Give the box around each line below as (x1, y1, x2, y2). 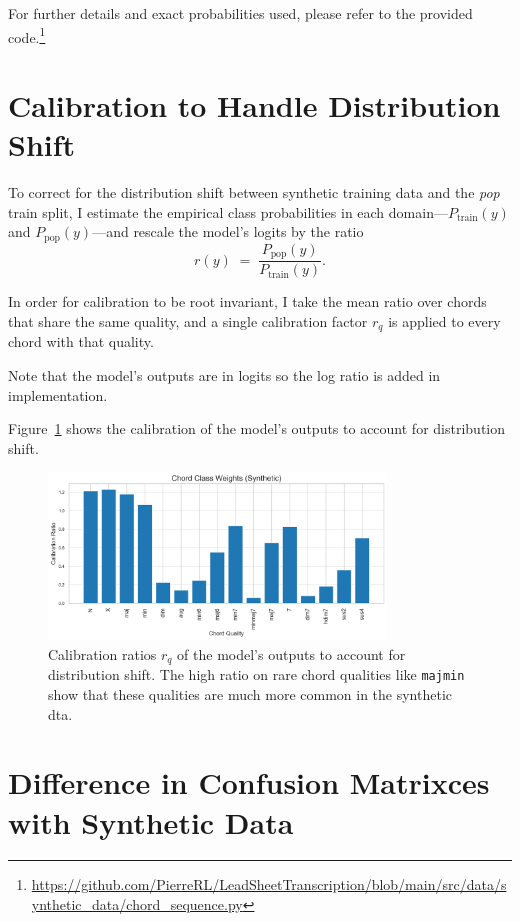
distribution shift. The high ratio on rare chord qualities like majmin (48, 664, 465, 685)
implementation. (8, 384, 108, 405)
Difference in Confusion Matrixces (8, 762, 490, 803)
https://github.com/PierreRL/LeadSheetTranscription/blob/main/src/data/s (31, 874, 507, 895)
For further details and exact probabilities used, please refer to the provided (8, 3, 473, 23)
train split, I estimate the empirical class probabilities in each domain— (8, 201, 448, 222)
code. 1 (8, 23, 46, 47)
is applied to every (388, 310, 501, 331)
